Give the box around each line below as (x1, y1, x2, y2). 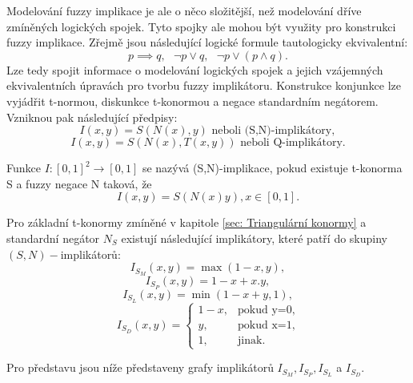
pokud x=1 (238, 320, 292, 331)
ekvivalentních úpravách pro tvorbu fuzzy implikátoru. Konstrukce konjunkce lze (6, 77, 402, 94)
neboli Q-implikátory (240, 137, 343, 149)
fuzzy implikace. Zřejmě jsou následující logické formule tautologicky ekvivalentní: (6, 34, 408, 50)
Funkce (6, 159, 41, 176)
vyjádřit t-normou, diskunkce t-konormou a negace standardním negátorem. (6, 92, 379, 109)
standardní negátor (6, 229, 100, 246)
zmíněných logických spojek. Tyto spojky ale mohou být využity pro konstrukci (6, 18, 396, 34)
